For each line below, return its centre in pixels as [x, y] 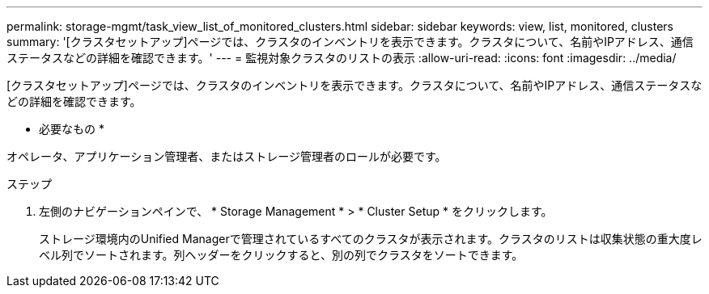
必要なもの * [72, 129]
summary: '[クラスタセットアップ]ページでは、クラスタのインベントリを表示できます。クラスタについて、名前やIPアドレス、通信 [350, 42]
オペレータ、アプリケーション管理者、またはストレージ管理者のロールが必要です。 [227, 156]
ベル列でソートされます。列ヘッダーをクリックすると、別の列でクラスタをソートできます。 [281, 255]
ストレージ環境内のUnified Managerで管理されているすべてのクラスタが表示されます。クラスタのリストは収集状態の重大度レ [371, 239]
